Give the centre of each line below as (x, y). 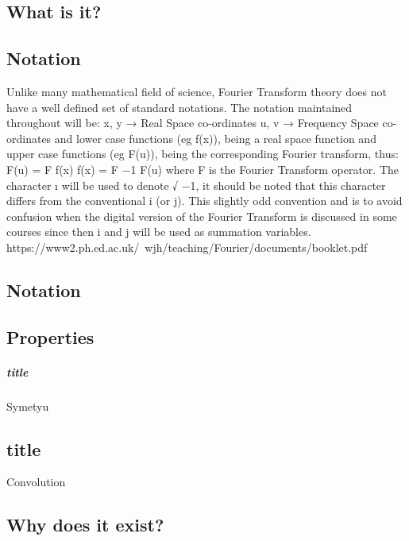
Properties (50, 336)
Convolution (36, 482)
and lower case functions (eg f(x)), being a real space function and (215, 138)
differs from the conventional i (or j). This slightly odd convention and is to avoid (204, 201)
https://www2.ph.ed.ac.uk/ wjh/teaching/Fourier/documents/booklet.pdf (187, 247)
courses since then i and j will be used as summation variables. (159, 232)
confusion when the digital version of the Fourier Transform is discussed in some (202, 216)
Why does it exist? (85, 525)
